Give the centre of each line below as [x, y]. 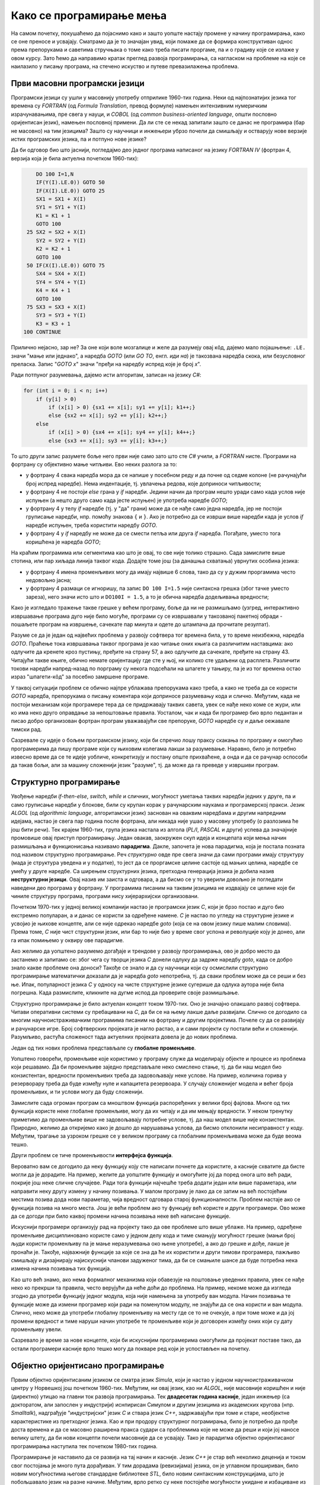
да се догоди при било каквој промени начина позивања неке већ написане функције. [121, 1216]
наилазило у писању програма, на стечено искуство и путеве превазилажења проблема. [125, 67]
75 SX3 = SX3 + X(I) [57, 307]
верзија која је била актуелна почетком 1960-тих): [75, 158]
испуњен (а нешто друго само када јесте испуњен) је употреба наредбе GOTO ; [127, 500]
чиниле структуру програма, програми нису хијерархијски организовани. [105, 896]
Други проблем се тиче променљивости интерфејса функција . [92, 1155]
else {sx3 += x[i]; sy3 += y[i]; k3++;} [108, 440]
